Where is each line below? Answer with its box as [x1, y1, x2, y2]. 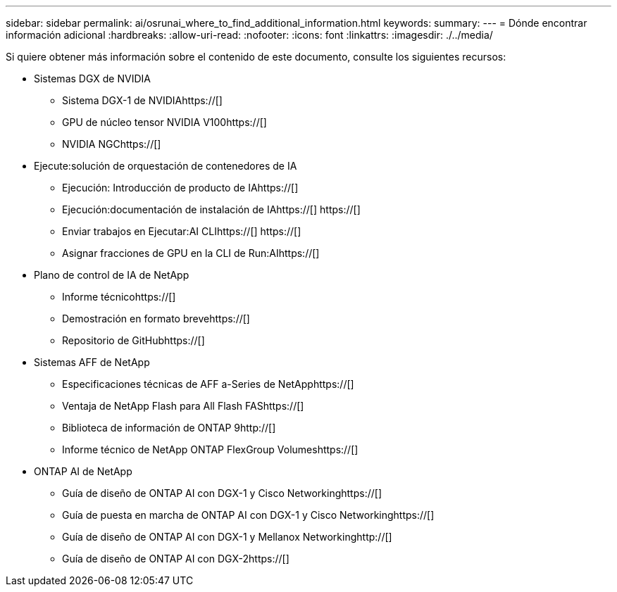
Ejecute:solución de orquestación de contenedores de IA [34, 160, 297, 172]
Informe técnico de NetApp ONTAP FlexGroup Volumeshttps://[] [62, 443, 359, 455]
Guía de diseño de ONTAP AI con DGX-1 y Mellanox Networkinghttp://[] [62, 531, 392, 543]
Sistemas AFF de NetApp [34, 356, 150, 368]
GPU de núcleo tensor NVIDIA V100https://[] [62, 116, 267, 128]
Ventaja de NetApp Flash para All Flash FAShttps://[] [62, 400, 304, 412]
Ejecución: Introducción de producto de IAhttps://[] [62, 182, 299, 194]
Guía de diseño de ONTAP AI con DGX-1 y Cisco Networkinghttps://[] [62, 487, 382, 499]
